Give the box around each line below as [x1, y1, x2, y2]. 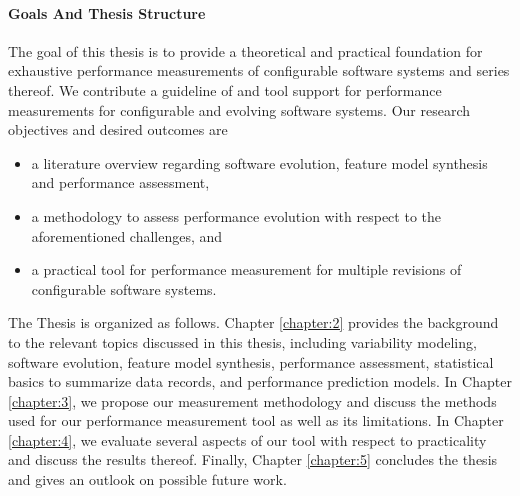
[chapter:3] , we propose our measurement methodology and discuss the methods [8, 390, 497, 411]
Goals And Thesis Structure [8, 2, 206, 23]
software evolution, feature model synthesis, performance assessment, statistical [8, 351, 494, 372]
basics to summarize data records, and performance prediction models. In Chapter [8, 371, 512, 392]
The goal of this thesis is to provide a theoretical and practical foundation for [8, 40, 483, 61]
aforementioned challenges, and [31, 225, 223, 246]
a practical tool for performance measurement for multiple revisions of [31, 259, 462, 280]
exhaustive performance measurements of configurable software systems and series [8, 60, 510, 81]
